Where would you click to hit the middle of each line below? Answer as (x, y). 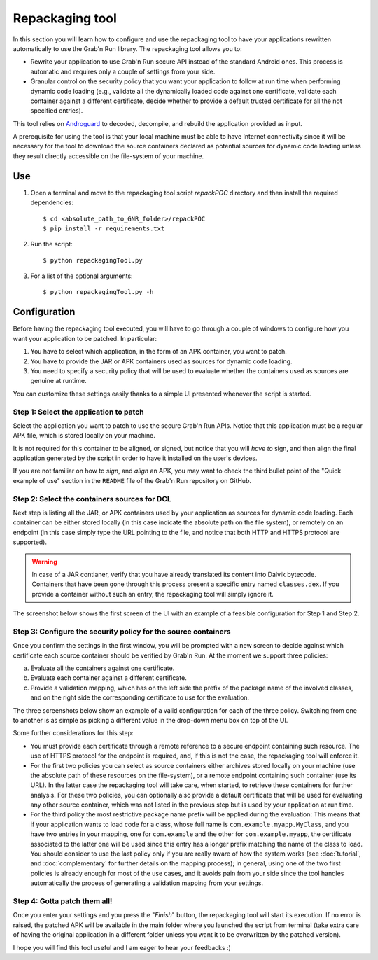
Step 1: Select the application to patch (78, 412)
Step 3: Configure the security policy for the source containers (122, 632)
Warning (44, 562)
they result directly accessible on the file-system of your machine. (108, 156)
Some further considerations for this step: (73, 733)
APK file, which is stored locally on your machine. (84, 436)
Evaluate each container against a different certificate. (108, 678)
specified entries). (57, 111)
